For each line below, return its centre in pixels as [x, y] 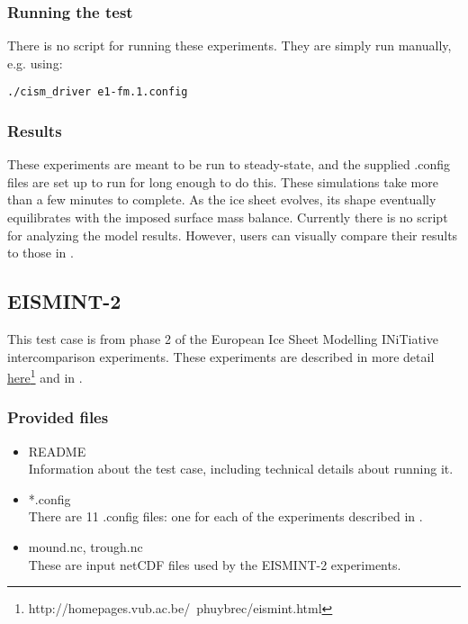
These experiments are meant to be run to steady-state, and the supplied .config [229, 164]
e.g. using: [35, 63]
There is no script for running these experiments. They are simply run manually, [229, 45]
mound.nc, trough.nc [85, 547]
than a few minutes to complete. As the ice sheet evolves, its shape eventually [222, 199]
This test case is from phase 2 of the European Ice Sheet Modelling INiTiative [223, 339]
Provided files [58, 417]
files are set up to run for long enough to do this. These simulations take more [223, 181]
